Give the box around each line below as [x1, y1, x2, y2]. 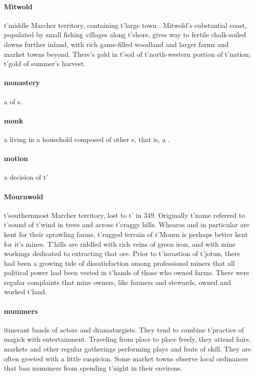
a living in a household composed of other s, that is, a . [4, 134, 170, 144]
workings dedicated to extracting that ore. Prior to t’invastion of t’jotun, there [4, 248, 240, 258]
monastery [4, 77, 40, 88]
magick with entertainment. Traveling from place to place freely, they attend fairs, [4, 334, 251, 344]
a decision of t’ [4, 172, 48, 182]
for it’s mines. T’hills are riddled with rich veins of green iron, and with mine [4, 238, 236, 249]
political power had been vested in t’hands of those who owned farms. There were [4, 267, 250, 278]
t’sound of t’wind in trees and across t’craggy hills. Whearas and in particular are [4, 219, 250, 230]
